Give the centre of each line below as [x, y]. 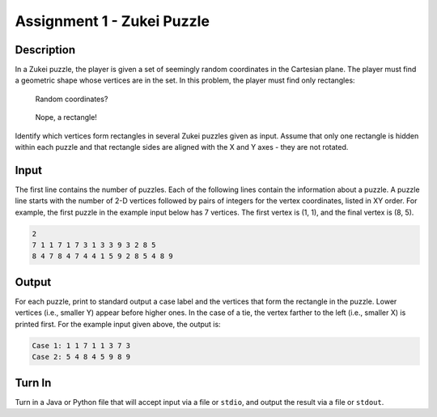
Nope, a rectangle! [66, 117]
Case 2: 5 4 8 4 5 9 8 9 [81, 357]
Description [45, 50]
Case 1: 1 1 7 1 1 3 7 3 [81, 345]
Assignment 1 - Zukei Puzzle [112, 21]
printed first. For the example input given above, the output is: [118, 324]
